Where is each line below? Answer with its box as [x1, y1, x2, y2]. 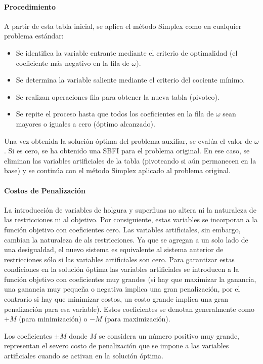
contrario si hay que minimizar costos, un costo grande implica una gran [4, 294, 229, 304]
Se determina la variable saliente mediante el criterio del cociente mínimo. [16, 74, 245, 85]
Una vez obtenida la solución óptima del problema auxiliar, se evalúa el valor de [4, 135, 252, 146]
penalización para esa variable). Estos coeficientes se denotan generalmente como [4, 303, 254, 314]
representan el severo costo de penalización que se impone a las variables [4, 340, 229, 351]
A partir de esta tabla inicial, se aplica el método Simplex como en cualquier [4, 20, 242, 31]
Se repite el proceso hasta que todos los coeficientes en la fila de [16, 108, 214, 119]
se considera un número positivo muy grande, [99, 330, 239, 341]
